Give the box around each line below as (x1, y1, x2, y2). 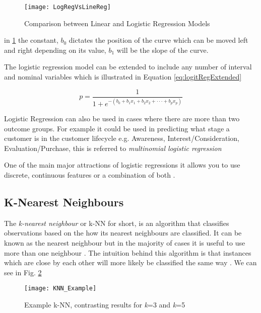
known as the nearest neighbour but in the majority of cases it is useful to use (4, 237, 245, 248)
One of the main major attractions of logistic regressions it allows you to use (4, 160, 240, 170)
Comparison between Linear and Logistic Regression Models (24, 18, 210, 28)
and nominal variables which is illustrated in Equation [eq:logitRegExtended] (4, 71, 242, 82)
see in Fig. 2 (4, 267, 42, 277)
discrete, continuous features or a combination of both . (4, 170, 175, 180)
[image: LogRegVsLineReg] (24, 4, 111, 11)
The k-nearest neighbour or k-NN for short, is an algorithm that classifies (4, 217, 229, 228)
